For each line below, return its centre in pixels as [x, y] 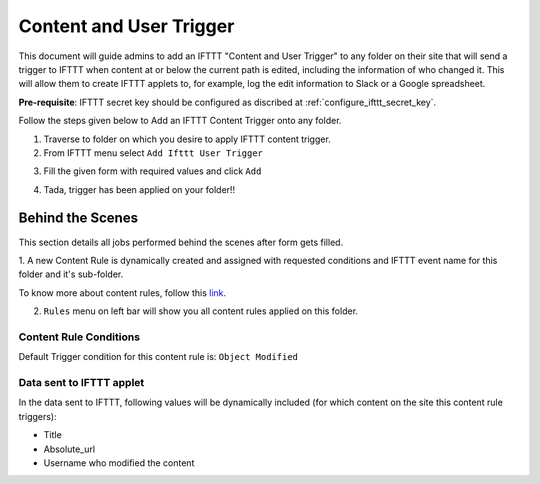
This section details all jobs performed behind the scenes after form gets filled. [181, 242]
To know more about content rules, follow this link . [122, 292]
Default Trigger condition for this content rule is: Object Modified [158, 357]
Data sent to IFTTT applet [81, 383]
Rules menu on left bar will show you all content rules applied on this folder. [201, 311]
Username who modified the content [119, 462]
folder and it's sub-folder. [71, 274]
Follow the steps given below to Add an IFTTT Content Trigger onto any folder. [180, 121]
